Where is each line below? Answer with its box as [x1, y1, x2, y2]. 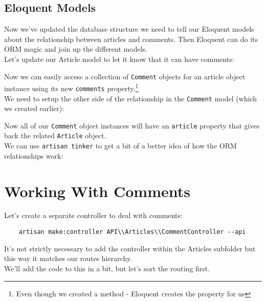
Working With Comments [4, 180, 190, 201]
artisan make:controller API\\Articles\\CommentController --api [18, 228, 246, 236]
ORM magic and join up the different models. [4, 44, 147, 54]
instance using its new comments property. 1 [4, 81, 139, 93]
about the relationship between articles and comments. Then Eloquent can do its [4, 33, 258, 44]
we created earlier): [4, 103, 64, 114]
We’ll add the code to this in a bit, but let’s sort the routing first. [4, 263, 210, 273]
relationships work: [4, 150, 63, 161]
